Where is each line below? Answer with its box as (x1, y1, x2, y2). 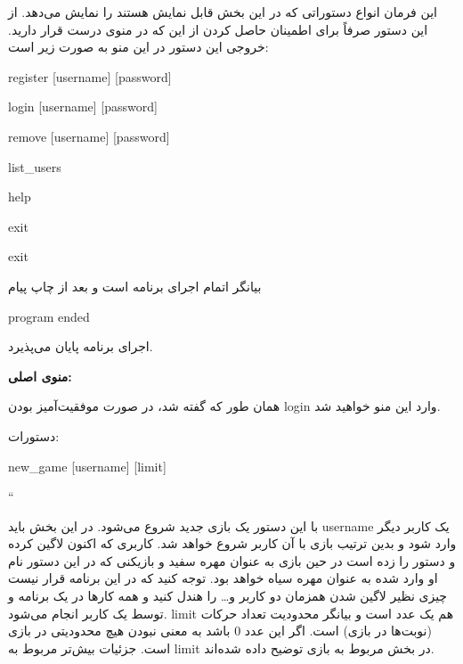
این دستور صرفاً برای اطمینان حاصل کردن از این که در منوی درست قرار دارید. (8, 20, 428, 38)
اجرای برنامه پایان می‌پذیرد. (8, 337, 153, 356)
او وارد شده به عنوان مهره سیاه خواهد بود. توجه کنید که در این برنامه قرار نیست (8, 569, 438, 587)
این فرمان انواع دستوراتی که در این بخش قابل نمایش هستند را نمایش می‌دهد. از (8, 3, 437, 20)
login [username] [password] (8, 97, 158, 116)
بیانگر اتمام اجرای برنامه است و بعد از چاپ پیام (8, 276, 262, 295)
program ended (8, 307, 90, 325)
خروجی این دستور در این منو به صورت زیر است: (8, 37, 269, 56)
